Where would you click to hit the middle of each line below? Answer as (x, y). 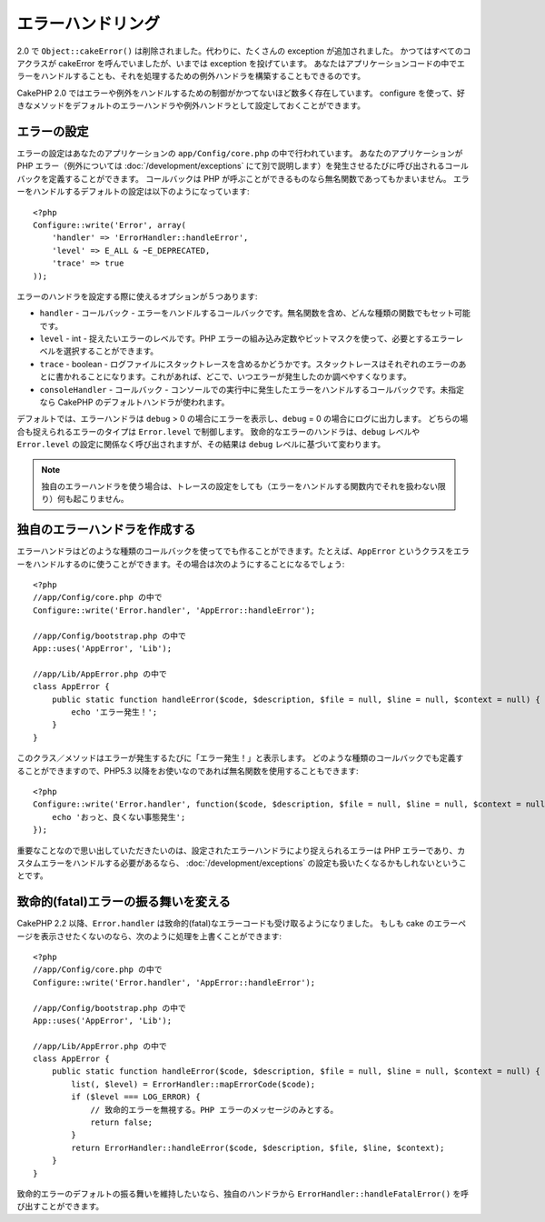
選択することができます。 (111, 351)
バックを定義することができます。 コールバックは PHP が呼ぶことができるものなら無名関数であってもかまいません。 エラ (243, 178)
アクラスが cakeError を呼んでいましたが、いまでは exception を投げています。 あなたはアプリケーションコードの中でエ (241, 63)
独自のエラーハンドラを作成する (106, 530)
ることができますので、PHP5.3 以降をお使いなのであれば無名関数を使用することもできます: (188, 771)
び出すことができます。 (60, 1207)
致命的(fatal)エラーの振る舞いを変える (124, 901)
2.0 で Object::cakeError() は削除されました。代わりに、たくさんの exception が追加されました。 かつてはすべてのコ (244, 51)
